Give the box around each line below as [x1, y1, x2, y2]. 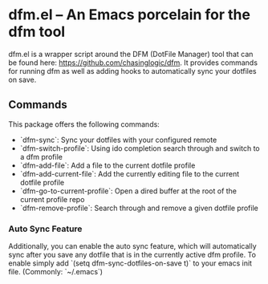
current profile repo [19, 194, 85, 204]
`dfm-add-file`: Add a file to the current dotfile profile [19, 160, 196, 170]
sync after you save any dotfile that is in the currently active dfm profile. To [8, 250, 257, 260]
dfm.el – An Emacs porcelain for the [8, 6, 251, 24]
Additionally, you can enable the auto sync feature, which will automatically [8, 241, 257, 251]
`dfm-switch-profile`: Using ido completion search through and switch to [19, 143, 260, 153]
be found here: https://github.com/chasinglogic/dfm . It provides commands [8, 58, 258, 67]
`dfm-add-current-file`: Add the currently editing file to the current [19, 168, 240, 178]
